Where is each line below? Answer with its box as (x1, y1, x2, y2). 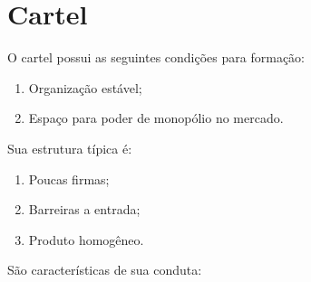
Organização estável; (28, 78, 142, 97)
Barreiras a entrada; (28, 200, 141, 219)
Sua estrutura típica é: (7, 138, 132, 157)
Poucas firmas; (28, 169, 110, 188)
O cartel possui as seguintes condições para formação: (7, 48, 305, 67)
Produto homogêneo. (28, 230, 144, 249)
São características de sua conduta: (7, 260, 202, 279)
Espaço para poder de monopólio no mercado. (28, 108, 284, 127)
